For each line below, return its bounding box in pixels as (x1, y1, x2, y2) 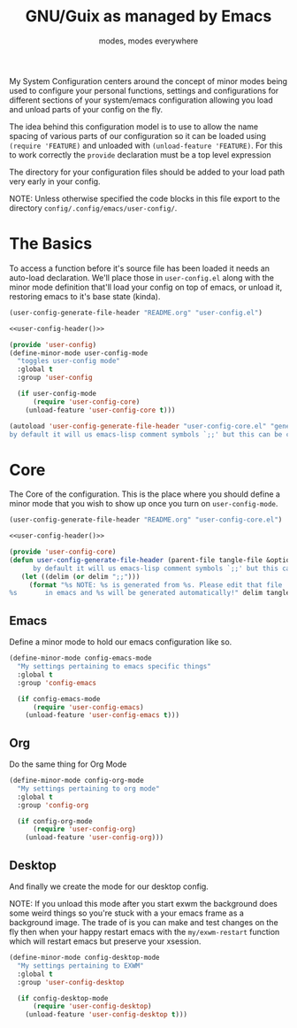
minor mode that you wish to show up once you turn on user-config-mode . (9, 499, 278, 509)
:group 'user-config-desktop (17, 978, 125, 986)
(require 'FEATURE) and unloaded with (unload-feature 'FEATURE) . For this (9, 140, 283, 151)
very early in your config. (9, 175, 101, 187)
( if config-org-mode (17, 816, 93, 825)
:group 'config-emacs (17, 678, 97, 687)
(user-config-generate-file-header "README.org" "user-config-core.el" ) (9, 515, 283, 524)
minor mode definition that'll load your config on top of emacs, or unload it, (9, 282, 283, 292)
